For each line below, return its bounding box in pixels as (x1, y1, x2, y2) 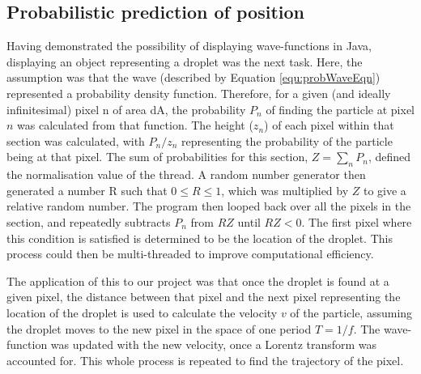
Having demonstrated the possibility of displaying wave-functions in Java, (6, 37, 372, 54)
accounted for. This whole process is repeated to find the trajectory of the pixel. (6, 351, 404, 368)
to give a (363, 181, 406, 198)
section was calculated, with (6, 132, 145, 149)
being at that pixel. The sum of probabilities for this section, (6, 148, 308, 165)
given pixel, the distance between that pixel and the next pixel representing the (6, 288, 401, 305)
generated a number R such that (6, 181, 168, 198)
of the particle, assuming (290, 304, 413, 321)
